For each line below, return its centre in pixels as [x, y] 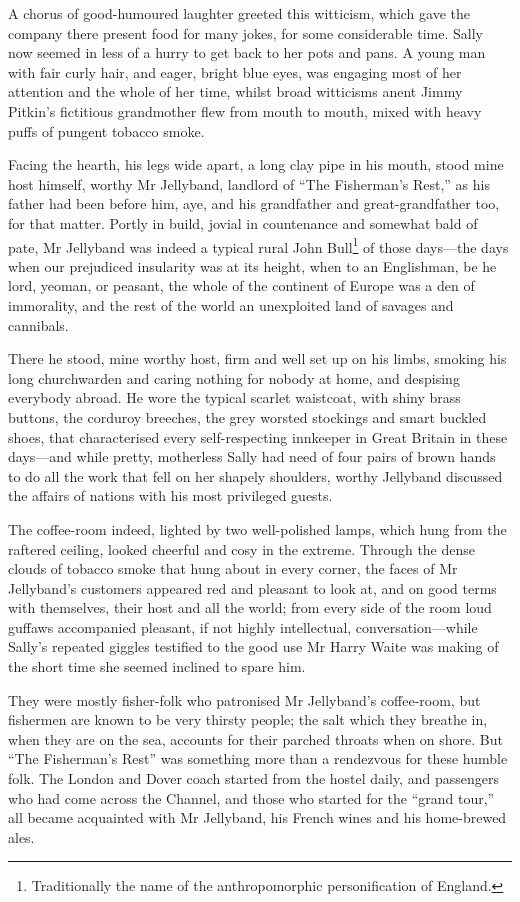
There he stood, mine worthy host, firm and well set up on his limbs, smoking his [257, 358]
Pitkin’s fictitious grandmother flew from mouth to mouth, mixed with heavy [245, 110]
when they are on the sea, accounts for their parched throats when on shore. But [255, 738]
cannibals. [38, 324]
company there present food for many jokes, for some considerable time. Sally [245, 32]
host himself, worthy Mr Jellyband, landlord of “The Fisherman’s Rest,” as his [249, 183]
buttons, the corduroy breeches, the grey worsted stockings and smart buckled [247, 416]
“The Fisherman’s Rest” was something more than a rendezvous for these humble [258, 758]
